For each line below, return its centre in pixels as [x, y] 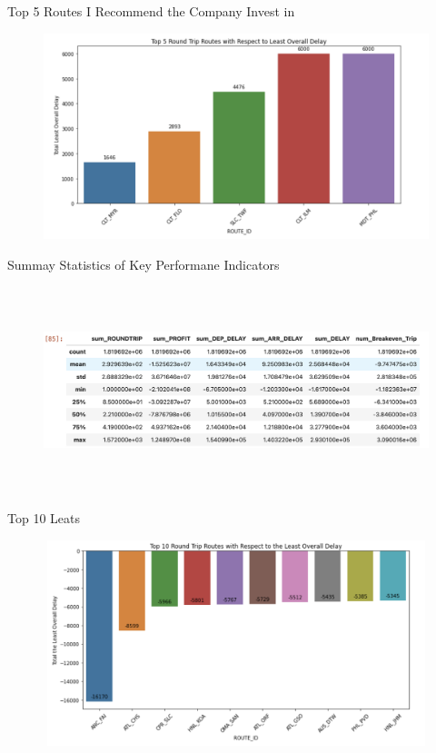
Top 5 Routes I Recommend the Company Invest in [151, 11]
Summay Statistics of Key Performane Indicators [144, 264]
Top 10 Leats [44, 517]
